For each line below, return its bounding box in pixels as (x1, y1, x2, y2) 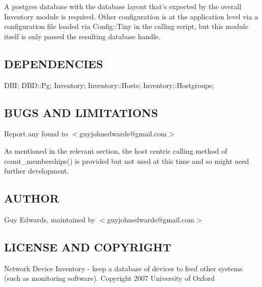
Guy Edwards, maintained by (4, 214, 95, 224)
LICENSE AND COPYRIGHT (4, 239, 172, 254)
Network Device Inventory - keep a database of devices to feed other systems (4, 263, 243, 273)
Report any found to (4, 128, 68, 139)
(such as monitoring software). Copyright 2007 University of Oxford (4, 273, 215, 283)
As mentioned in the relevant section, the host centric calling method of (4, 145, 227, 156)
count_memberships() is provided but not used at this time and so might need (4, 155, 249, 166)
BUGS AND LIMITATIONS (4, 104, 158, 120)
